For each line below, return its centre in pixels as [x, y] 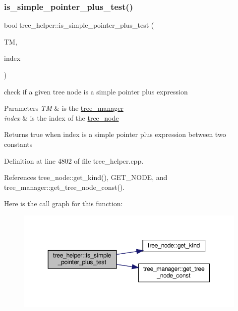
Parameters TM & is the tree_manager [64, 108]
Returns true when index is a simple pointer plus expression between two [115, 134]
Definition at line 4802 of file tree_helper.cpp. [74, 160]
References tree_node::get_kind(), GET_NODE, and [86, 177]
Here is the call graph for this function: [63, 203]
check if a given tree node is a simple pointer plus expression [96, 91]
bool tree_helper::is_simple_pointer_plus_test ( [79, 25]
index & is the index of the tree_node [61, 117]
